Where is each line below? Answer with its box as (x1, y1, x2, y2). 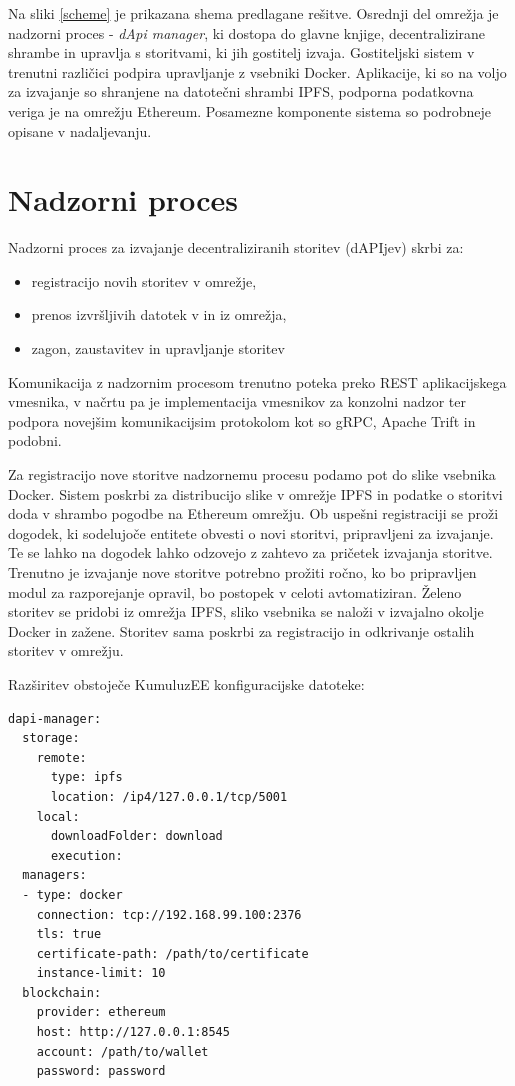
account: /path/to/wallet (36, 1044, 209, 1059)
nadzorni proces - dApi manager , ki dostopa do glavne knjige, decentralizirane (8, 22, 486, 43)
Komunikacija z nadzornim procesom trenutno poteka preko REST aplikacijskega (8, 371, 507, 392)
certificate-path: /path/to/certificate (36, 946, 309, 961)
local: (36, 809, 80, 824)
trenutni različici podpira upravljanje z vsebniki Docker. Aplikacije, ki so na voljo (8, 61, 507, 82)
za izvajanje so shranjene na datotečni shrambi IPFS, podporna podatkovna (8, 81, 474, 102)
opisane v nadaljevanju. (8, 120, 152, 141)
